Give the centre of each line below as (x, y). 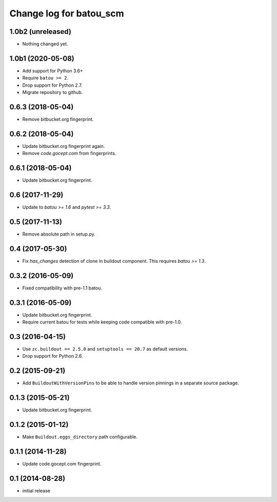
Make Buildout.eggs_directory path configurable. (80, 437)
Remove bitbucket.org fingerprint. (58, 119)
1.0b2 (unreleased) (41, 32)
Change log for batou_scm (67, 13)
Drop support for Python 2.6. (53, 356)
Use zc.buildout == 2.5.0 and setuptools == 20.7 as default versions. (105, 349)
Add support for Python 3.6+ (53, 71)
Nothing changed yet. (45, 44)
